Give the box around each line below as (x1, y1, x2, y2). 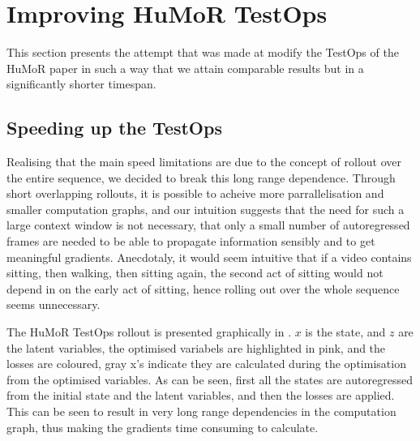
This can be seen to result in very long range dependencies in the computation (6, 403, 396, 420)
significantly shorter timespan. (6, 75, 156, 92)
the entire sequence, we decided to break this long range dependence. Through (6, 169, 396, 186)
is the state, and (305, 323, 386, 340)
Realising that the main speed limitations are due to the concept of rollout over (6, 153, 402, 170)
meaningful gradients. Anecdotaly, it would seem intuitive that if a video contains (6, 248, 412, 265)
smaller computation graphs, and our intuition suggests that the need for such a (6, 200, 405, 217)
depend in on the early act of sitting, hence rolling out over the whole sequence (6, 280, 400, 297)
